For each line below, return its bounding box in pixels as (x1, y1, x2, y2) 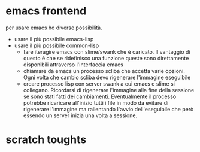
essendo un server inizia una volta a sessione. (23, 112, 138, 119)
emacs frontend (5, 4, 87, 18)
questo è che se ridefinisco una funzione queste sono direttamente (23, 54, 189, 62)
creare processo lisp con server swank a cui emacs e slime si (23, 80, 175, 87)
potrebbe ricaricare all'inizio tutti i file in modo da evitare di (23, 99, 169, 106)
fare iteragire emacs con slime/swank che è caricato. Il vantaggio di (23, 48, 190, 55)
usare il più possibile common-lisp (14, 42, 99, 49)
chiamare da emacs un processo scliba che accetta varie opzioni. (23, 67, 185, 74)
